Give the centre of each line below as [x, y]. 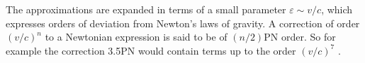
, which [337, 9]
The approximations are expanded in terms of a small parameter [146, 9]
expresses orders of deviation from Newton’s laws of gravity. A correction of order [183, 23]
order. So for [308, 37]
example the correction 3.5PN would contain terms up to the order [151, 50]
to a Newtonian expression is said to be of [136, 37]
